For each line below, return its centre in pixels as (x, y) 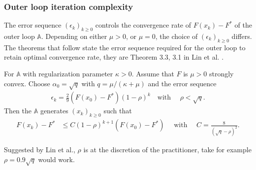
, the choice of (176, 36)
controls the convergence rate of (143, 25)
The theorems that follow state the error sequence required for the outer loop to (125, 47)
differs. (242, 36)
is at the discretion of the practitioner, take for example (167, 150)
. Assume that (153, 73)
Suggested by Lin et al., (40, 150)
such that (118, 111)
